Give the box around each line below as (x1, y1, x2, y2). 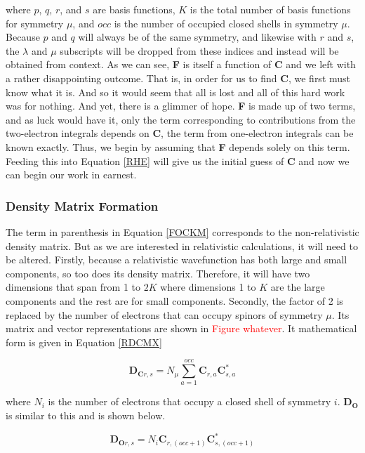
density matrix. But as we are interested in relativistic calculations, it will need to (6, 238, 358, 253)
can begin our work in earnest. (6, 167, 137, 182)
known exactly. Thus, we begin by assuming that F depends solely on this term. (6, 139, 350, 154)
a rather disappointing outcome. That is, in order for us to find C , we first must (6, 70, 351, 85)
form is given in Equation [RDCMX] (6, 334, 162, 349)
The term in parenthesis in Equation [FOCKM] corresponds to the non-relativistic (6, 224, 359, 239)
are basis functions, (93, 2, 175, 16)
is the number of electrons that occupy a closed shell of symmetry (48, 394, 331, 409)
